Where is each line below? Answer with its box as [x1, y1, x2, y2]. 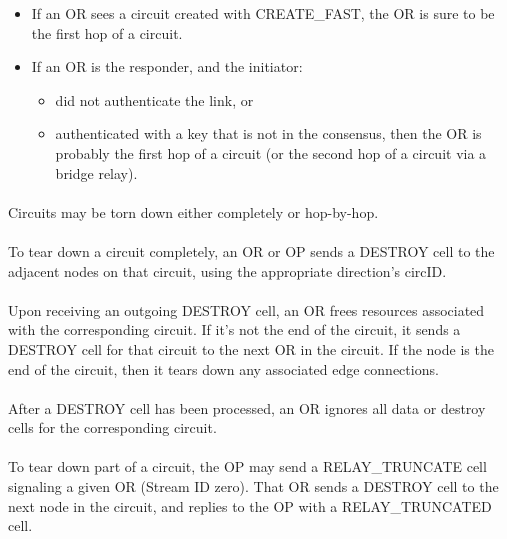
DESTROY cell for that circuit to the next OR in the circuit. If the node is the [8, 338, 494, 359]
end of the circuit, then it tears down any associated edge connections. [8, 358, 439, 379]
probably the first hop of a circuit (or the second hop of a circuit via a [55, 142, 487, 163]
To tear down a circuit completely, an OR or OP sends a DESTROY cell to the [8, 240, 495, 261]
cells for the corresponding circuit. [8, 417, 217, 438]
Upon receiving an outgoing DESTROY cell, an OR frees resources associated [8, 299, 485, 320]
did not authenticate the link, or [55, 89, 254, 110]
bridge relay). [55, 162, 138, 183]
